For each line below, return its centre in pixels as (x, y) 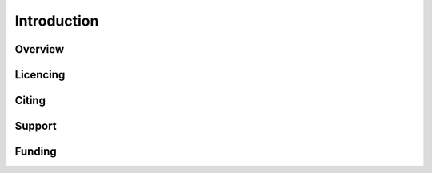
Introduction (57, 21)
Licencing (40, 75)
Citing (30, 101)
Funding (36, 152)
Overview (40, 49)
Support (36, 126)
